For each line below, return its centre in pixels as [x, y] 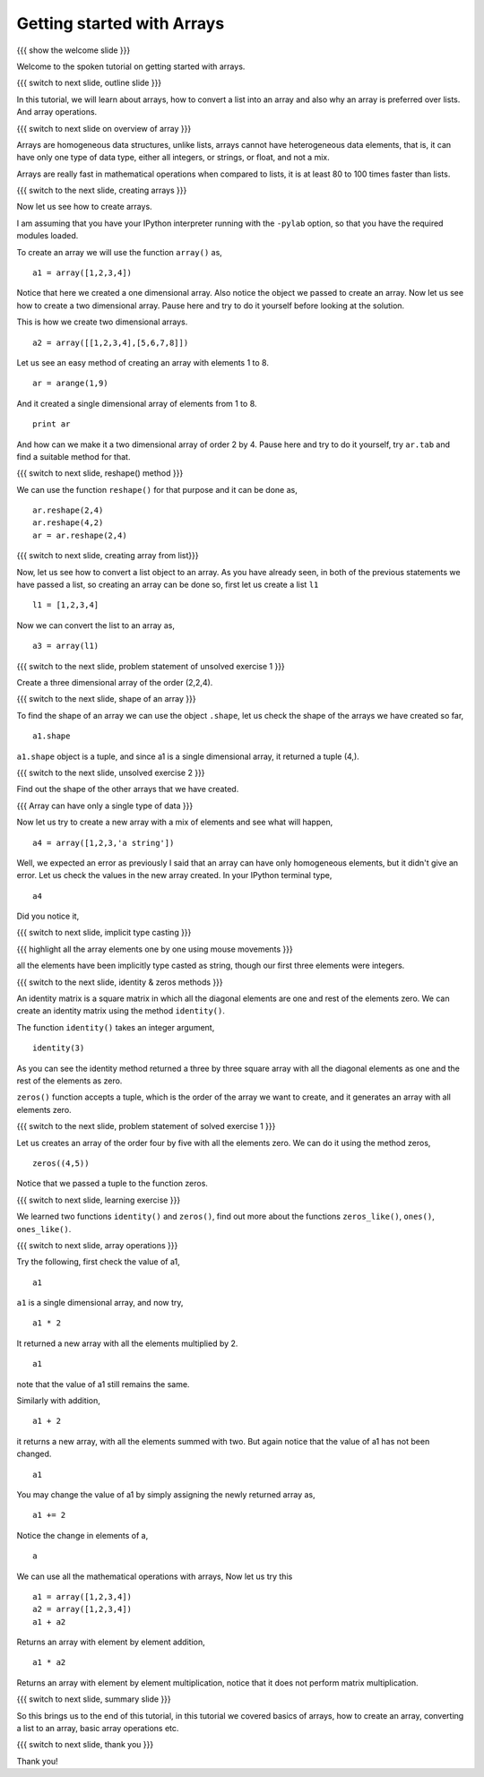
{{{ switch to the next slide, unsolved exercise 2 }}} [111, 772]
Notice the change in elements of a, [82, 1535]
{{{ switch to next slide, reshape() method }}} [100, 473]
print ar [52, 424]
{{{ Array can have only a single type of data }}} [105, 806]
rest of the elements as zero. [69, 1081]
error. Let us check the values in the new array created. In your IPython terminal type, [174, 876]
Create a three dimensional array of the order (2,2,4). [115, 682]
